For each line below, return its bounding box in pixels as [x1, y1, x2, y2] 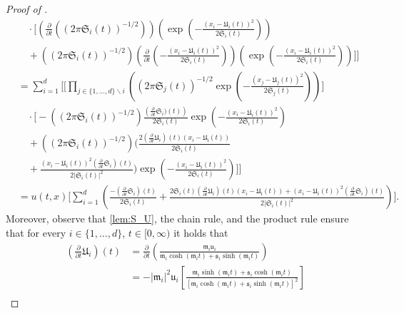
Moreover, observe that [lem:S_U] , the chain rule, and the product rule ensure [6, 211, 349, 226]
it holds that [173, 225, 228, 240]
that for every [6, 225, 66, 240]
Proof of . [6, 1, 48, 16]
